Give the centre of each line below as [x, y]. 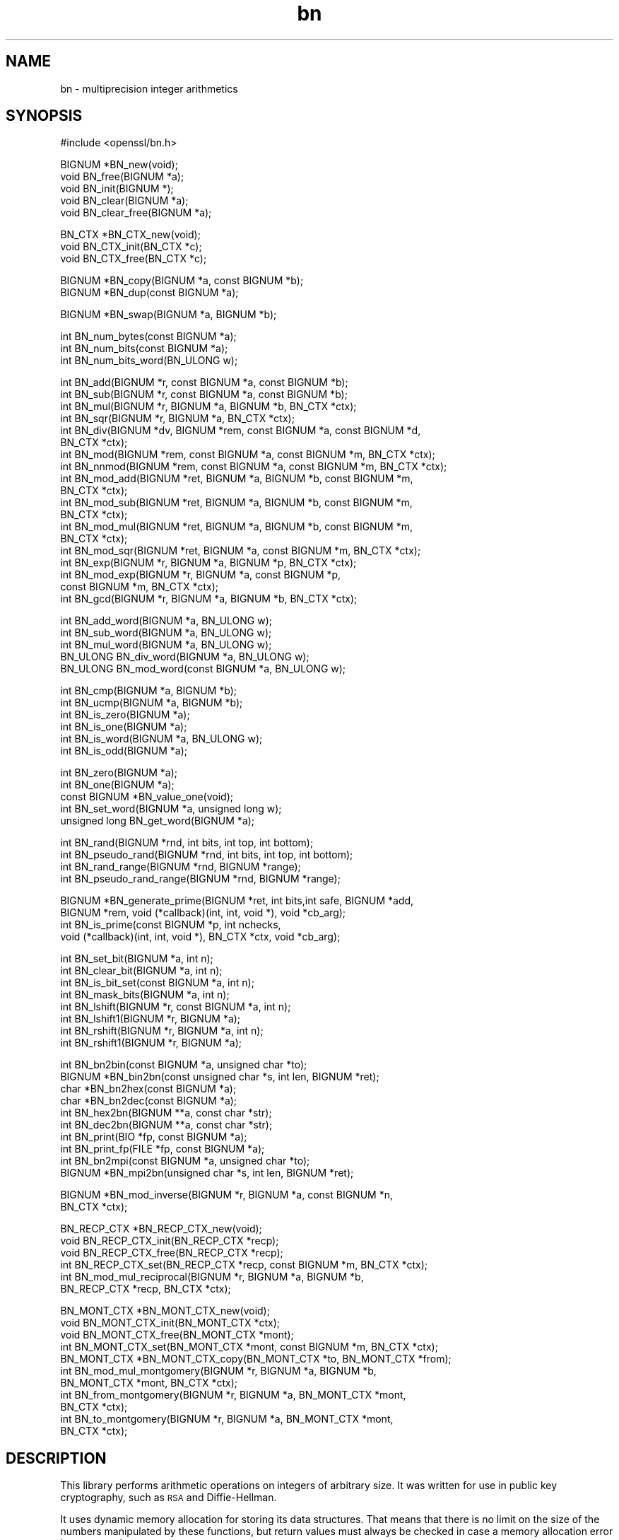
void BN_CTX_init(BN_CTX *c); [131, 247]
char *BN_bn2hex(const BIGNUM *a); [148, 1089]
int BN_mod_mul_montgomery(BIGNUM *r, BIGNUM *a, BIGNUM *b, [218, 1371]
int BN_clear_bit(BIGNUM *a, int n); [141, 971]
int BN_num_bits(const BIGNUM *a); [144, 349]
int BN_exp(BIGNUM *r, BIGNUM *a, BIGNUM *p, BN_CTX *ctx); [208, 563]
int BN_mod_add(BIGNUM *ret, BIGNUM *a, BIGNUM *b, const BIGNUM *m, [237, 479]
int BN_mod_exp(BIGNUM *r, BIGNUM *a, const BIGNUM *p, [201, 575]
